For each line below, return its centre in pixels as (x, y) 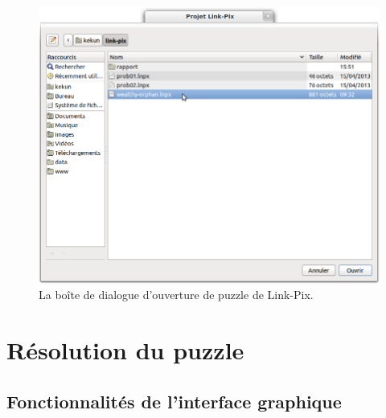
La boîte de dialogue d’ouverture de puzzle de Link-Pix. (176, 295)
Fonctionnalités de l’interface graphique (174, 401)
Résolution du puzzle (125, 350)
